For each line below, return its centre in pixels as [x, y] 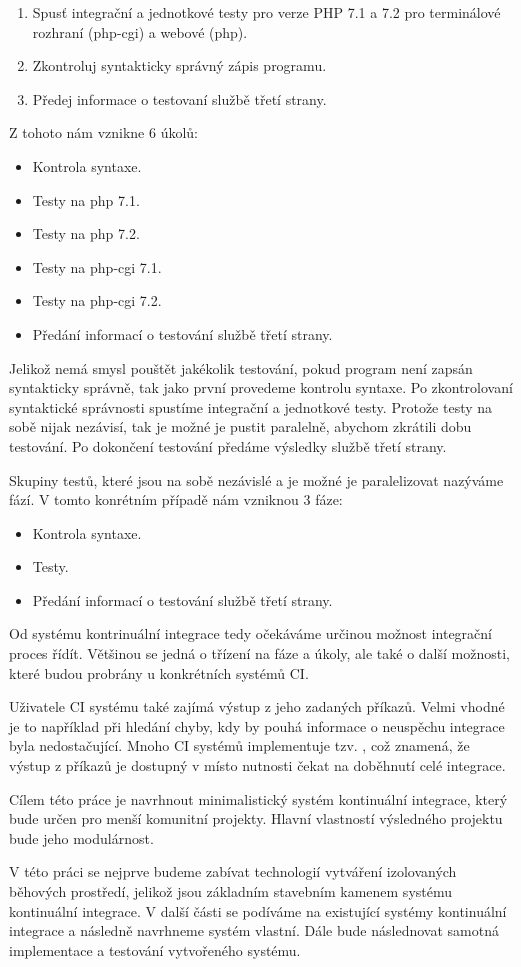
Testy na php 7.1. [86, 199]
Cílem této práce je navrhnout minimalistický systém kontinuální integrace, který [258, 798]
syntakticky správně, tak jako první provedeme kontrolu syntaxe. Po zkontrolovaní [261, 387]
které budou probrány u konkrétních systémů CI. [159, 672]
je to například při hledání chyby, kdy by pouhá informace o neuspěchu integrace [257, 725]
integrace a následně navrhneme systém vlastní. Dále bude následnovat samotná [254, 930]
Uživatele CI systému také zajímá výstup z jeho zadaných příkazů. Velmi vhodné [257, 706]
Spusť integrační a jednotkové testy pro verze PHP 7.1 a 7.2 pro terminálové [266, 12]
